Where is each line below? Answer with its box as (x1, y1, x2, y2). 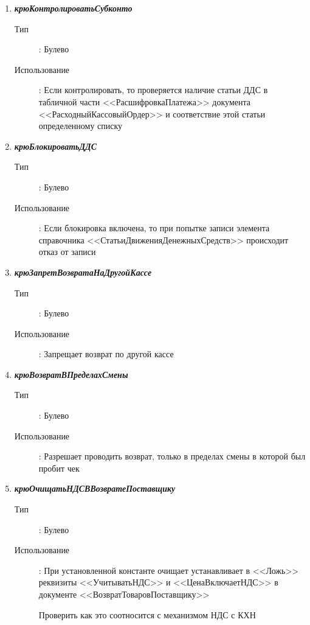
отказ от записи (38, 245, 96, 258)
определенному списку (38, 119, 123, 132)
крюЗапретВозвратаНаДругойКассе (14, 265, 152, 278)
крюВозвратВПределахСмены (14, 368, 128, 380)
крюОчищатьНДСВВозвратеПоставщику (14, 482, 176, 495)
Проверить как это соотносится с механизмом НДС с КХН (38, 608, 256, 621)
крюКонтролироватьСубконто (14, 2, 133, 14)
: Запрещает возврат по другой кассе (38, 347, 174, 360)
